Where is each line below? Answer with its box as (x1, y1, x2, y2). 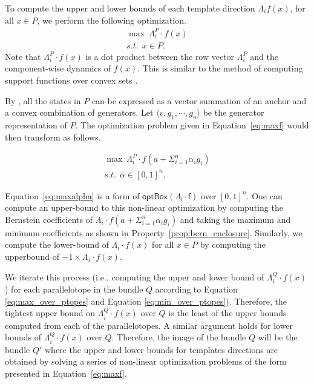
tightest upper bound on (5, 306, 96, 319)
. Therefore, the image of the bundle (111, 331, 246, 343)
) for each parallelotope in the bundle (5, 283, 143, 296)
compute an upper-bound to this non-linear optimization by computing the (5, 201, 283, 214)
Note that (5, 50, 41, 62)
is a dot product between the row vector (85, 50, 235, 62)
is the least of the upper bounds (168, 306, 287, 319)
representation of (5, 118, 67, 131)
